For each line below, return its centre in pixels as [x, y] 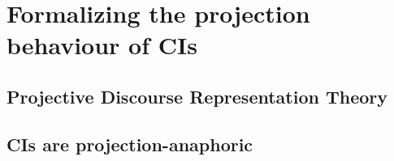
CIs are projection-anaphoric [130, 144]
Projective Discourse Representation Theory [197, 96]
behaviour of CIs [102, 45]
